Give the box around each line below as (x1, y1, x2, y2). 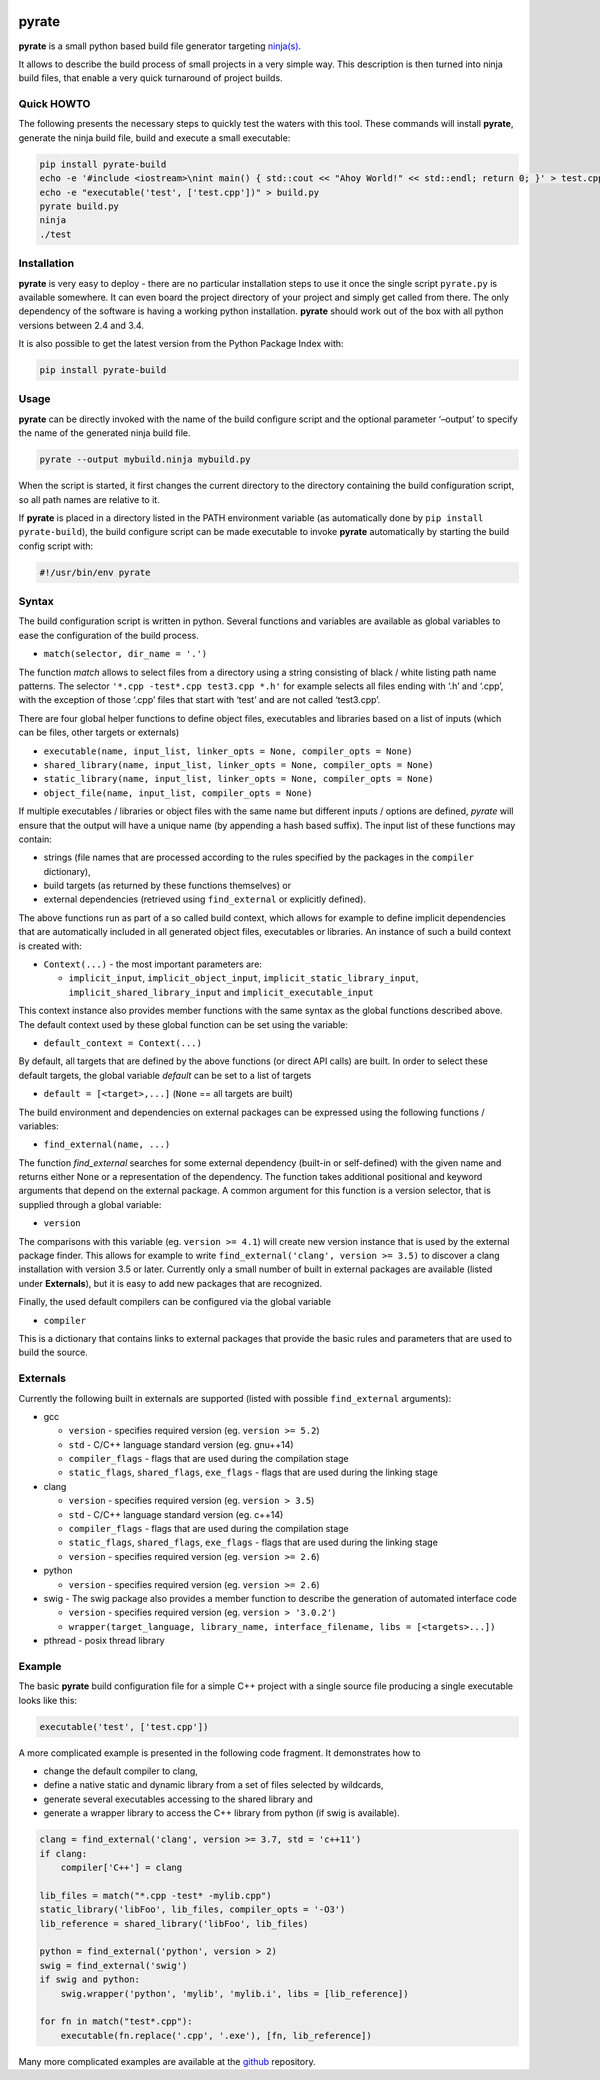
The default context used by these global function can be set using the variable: (18, 1018, 349, 1030)
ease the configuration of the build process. (18, 629, 200, 641)
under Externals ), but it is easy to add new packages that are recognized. (18, 1277, 323, 1289)
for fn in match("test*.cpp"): (39, 2016, 194, 2027)
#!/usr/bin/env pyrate (39, 566, 151, 578)
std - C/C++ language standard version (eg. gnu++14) (68, 1438, 294, 1450)
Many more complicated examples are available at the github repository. (18, 2055, 316, 2067)
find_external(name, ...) (43, 1139, 171, 1150)
